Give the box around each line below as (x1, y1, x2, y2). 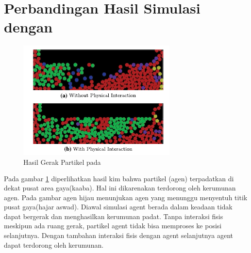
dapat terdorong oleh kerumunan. (4, 239, 104, 250)
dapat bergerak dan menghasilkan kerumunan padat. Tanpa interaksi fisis (4, 211, 223, 221)
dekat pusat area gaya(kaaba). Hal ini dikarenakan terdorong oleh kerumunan (4, 183, 236, 193)
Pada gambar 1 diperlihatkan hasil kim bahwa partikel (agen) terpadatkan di (4, 173, 234, 183)
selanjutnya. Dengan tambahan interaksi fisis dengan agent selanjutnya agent (4, 230, 233, 240)
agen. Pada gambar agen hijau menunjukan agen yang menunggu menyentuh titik (4, 192, 248, 202)
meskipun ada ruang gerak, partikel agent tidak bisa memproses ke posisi (4, 221, 222, 231)
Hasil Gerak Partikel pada (23, 157, 101, 167)
